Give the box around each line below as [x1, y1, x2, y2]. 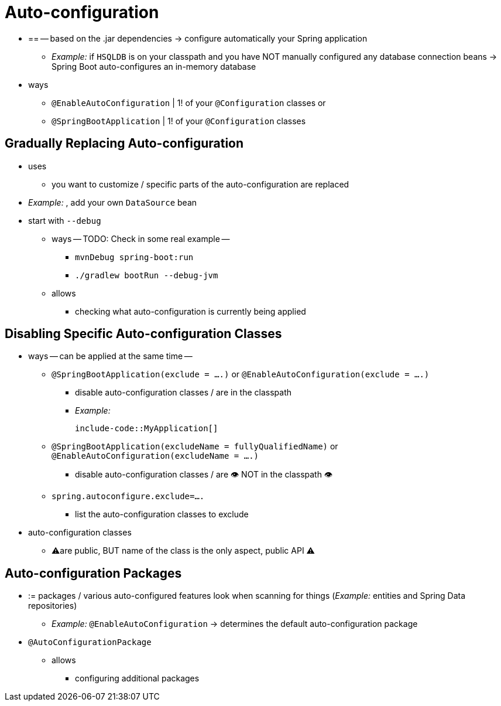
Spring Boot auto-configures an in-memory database [52, 61, 256, 71]
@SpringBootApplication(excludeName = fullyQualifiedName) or [52, 441, 338, 452]
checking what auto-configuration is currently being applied [75, 306, 306, 316]
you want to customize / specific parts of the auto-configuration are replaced [52, 179, 349, 189]
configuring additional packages [75, 673, 200, 684]
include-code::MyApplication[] [75, 424, 218, 434]
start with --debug [28, 215, 101, 226]
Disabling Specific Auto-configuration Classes [5, 326, 282, 342]
